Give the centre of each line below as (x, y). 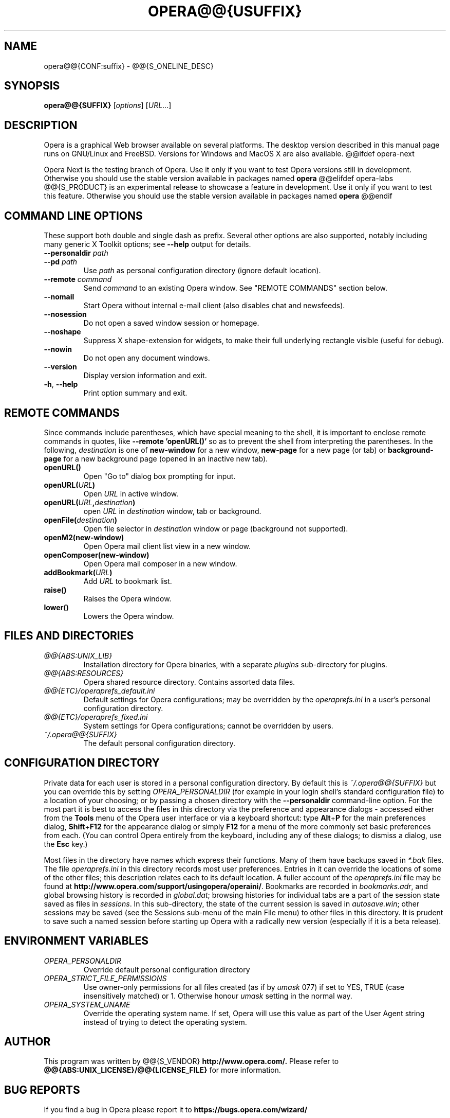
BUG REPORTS (42, 1090)
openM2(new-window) (84, 537)
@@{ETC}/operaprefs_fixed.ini (96, 717)
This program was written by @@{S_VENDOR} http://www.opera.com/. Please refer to (191, 1061)
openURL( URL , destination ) (90, 502)
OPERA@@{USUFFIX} (225, 11)
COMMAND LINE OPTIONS (73, 216)
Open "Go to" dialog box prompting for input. (160, 476)
